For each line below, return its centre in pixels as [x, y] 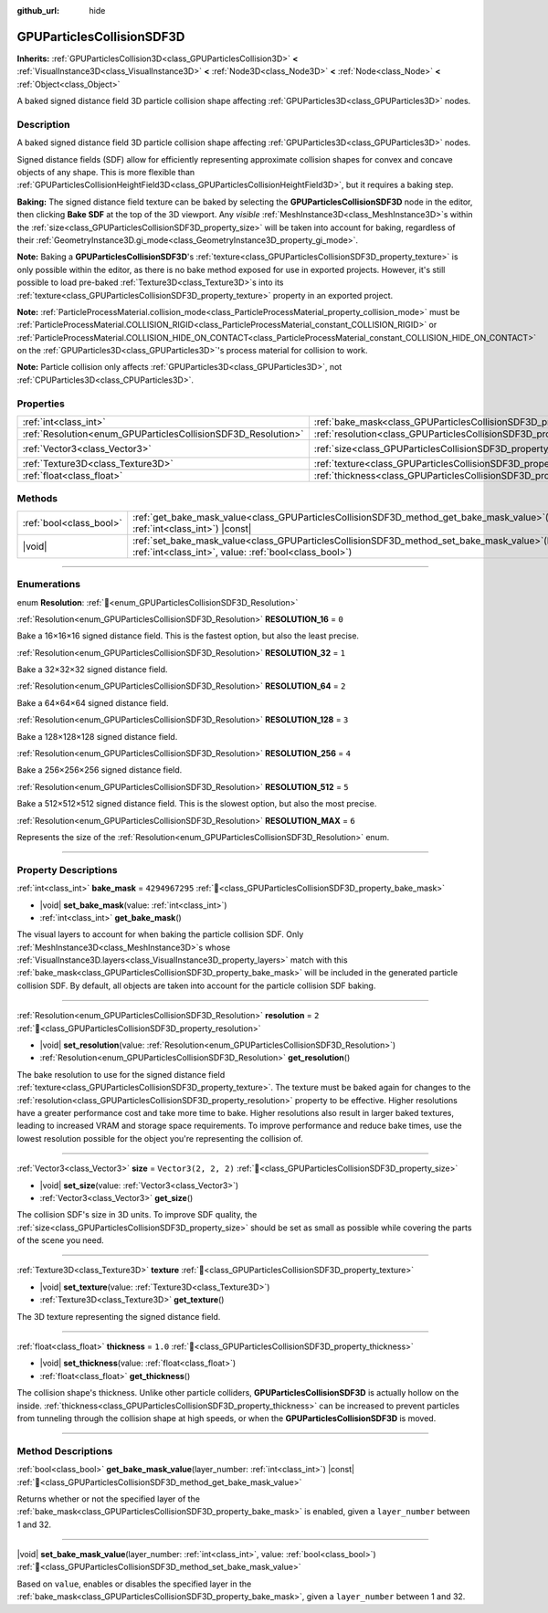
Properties [41, 404]
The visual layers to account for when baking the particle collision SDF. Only [160, 934]
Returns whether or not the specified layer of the [109, 1499]
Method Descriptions [65, 1450]
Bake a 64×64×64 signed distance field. [93, 702]
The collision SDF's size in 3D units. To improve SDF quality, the [137, 1215]
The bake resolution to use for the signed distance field [121, 1074]
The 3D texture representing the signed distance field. [119, 1316]
